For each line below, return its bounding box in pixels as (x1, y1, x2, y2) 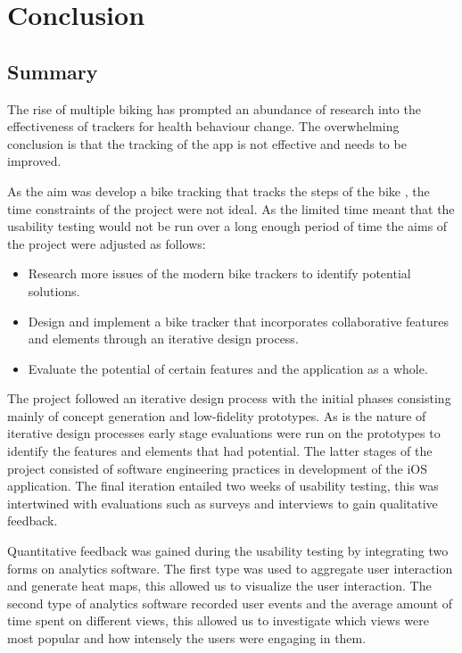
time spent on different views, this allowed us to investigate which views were (7, 611, 429, 630)
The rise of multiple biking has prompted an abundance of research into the (7, 99, 421, 118)
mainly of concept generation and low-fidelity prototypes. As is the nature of (7, 406, 426, 425)
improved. (7, 152, 62, 170)
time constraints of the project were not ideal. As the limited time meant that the (7, 199, 455, 218)
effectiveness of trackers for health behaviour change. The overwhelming (7, 117, 400, 136)
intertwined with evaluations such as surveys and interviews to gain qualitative (7, 493, 438, 512)
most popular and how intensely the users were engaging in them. (7, 629, 367, 648)
